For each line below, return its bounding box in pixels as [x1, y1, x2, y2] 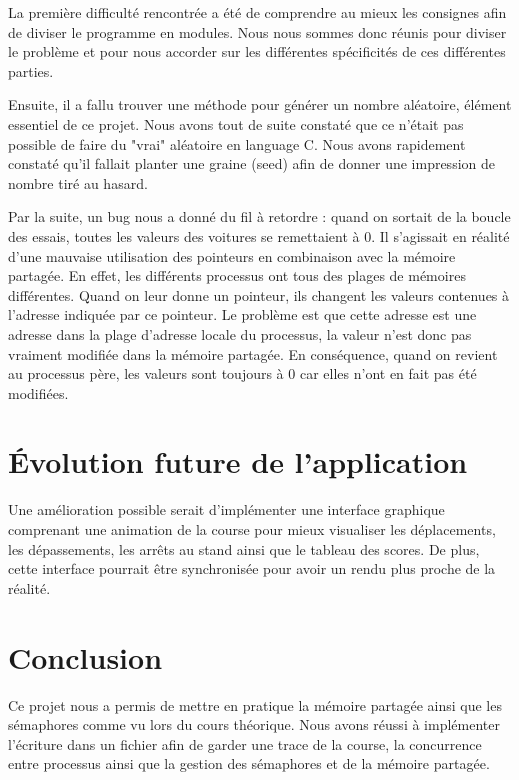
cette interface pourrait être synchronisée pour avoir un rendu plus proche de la [8, 558, 496, 579]
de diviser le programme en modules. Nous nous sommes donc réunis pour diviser [8, 21, 507, 42]
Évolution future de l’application [8, 441, 468, 482]
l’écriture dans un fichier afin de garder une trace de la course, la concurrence [8, 733, 482, 754]
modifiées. [8, 382, 69, 403]
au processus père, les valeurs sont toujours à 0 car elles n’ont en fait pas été [8, 363, 477, 384]
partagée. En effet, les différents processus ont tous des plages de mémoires [8, 265, 466, 286]
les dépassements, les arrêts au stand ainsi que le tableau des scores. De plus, [8, 538, 480, 559]
